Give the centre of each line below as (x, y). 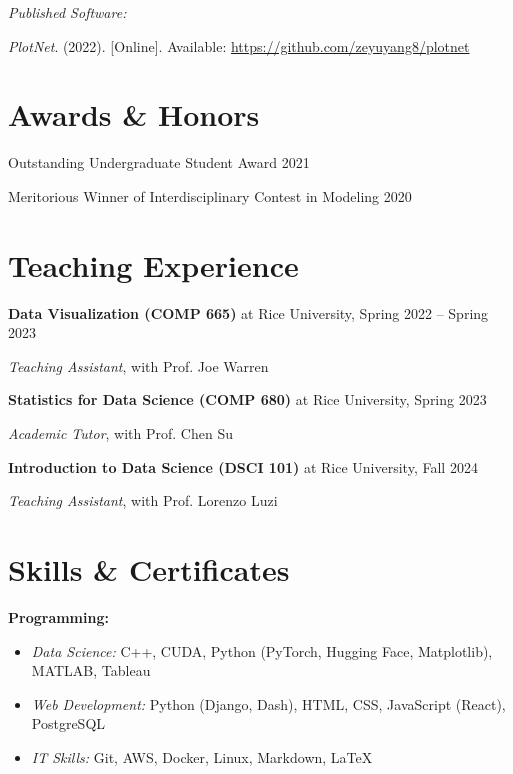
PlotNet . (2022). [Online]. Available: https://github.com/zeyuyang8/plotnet (239, 45)
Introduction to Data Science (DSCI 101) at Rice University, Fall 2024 (243, 466)
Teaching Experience (153, 264)
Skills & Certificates (149, 568)
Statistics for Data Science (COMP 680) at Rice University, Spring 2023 (247, 399)
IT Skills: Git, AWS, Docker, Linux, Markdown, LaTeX (202, 756)
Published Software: (67, 12)
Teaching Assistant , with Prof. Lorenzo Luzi (143, 500)
